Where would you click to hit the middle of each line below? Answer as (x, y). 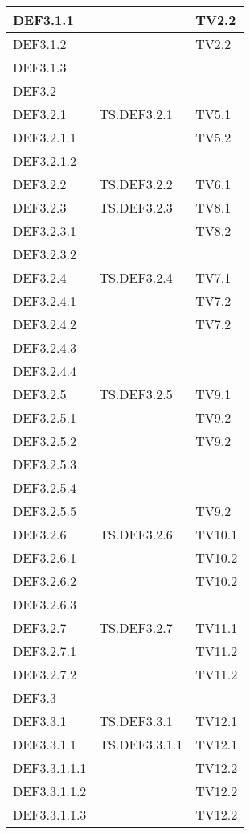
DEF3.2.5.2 (45, 441)
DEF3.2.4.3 (45, 347)
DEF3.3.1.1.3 (50, 814)
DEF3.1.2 (40, 44)
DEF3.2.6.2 (45, 581)
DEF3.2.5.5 (45, 511)
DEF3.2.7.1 (45, 651)
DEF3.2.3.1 (45, 231)
